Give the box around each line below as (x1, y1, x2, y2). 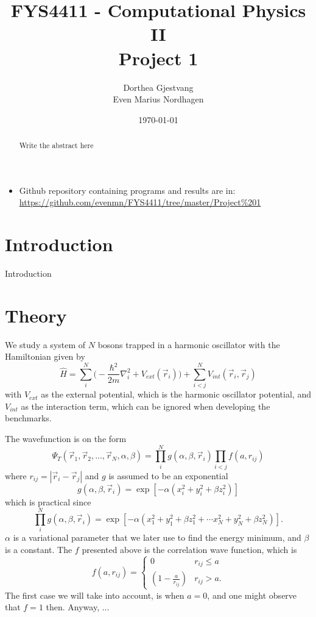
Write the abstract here (19, 140, 94, 151)
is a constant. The (5, 543, 72, 556)
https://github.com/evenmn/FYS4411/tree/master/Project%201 (19, 196, 261, 209)
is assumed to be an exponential (108, 469, 228, 482)
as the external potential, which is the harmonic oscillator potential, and (41, 388, 311, 401)
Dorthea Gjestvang (123, 80, 194, 93)
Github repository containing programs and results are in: (19, 184, 236, 196)
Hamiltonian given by (5, 350, 85, 363)
